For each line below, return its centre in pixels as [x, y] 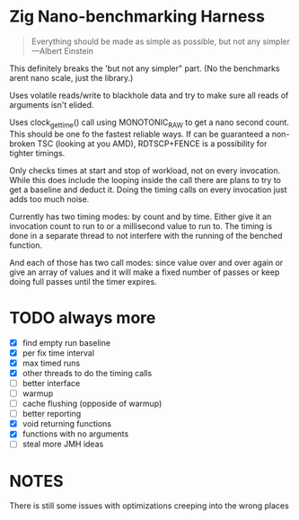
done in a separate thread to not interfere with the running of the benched [146, 235]
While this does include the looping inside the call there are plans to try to [145, 180]
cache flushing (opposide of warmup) [92, 404]
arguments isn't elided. [52, 104]
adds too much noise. [49, 198]
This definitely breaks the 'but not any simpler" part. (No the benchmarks [145, 68]
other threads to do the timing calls [87, 373]
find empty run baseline [66, 342]
